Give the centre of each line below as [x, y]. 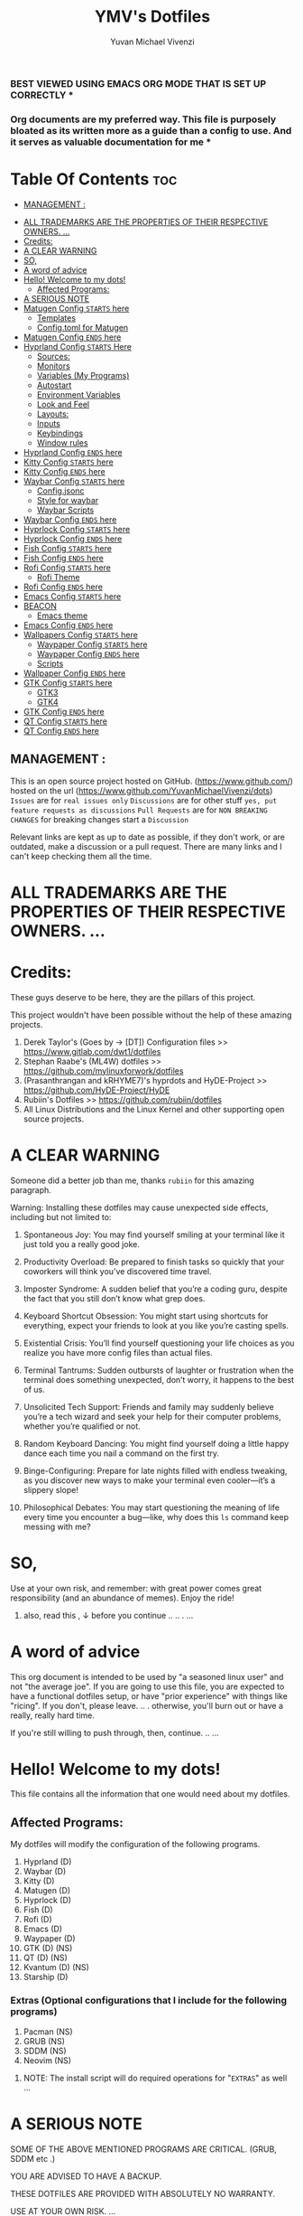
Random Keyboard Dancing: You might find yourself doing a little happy [156, 1443]
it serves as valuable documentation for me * [111, 142]
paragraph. [31, 1189]
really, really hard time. [53, 1715]
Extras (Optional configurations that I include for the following [149, 2001]
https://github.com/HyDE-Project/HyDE [96, 1090]
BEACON [40, 606]
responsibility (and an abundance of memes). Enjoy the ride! [122, 1598]
